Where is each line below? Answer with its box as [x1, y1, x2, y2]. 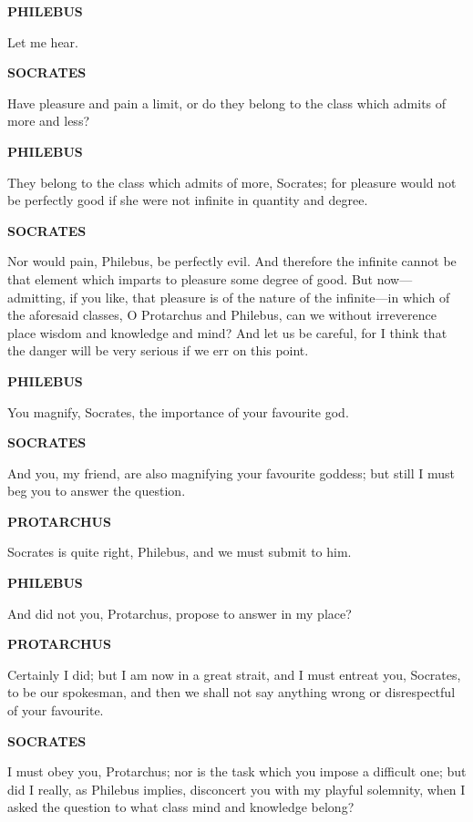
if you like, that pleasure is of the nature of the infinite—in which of [69, 287, 450, 306]
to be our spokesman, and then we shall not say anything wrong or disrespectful [7, 683, 456, 702]
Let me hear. [7, 32, 78, 51]
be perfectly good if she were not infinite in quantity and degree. [7, 190, 368, 210]
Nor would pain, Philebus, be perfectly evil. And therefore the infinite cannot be [7, 252, 457, 271]
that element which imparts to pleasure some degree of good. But [7, 269, 374, 288]
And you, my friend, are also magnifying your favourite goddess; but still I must [7, 463, 455, 482]
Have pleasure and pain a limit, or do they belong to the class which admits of [7, 93, 447, 112]
